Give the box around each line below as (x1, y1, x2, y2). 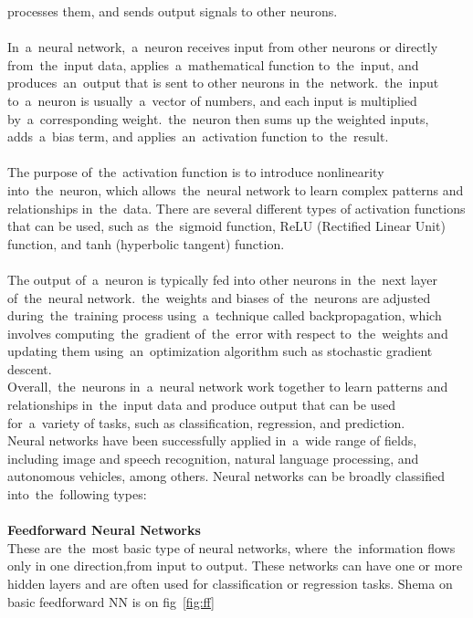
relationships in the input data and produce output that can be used (7, 395, 396, 414)
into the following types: (7, 485, 147, 504)
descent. (7, 359, 52, 378)
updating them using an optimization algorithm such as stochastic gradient (7, 341, 433, 361)
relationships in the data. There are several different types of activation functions (7, 198, 466, 217)
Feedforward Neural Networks (7, 520, 201, 539)
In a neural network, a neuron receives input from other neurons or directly (7, 37, 438, 57)
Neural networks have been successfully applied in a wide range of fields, (7, 431, 417, 450)
